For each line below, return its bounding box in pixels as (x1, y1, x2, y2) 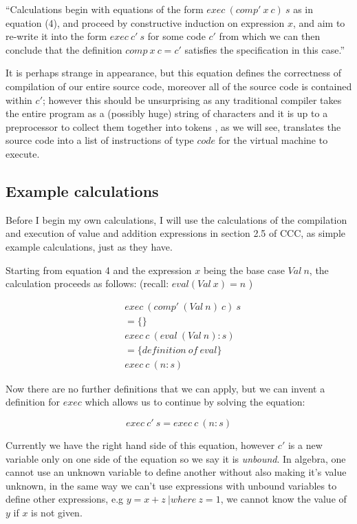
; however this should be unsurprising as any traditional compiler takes (43, 92, 342, 107)
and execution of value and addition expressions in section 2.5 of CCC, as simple (6, 226, 345, 240)
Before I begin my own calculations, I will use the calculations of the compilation (6, 212, 347, 227)
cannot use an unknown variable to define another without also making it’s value (6, 465, 347, 479)
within (6, 92, 32, 107)
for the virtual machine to (218, 133, 328, 147)
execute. (6, 146, 40, 160)
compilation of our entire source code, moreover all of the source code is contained (6, 78, 352, 93)
